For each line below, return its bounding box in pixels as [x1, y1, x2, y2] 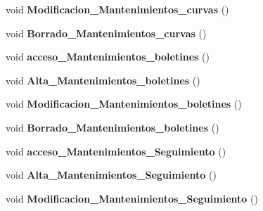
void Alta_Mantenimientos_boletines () [6, 72, 200, 87]
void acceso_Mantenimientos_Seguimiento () [6, 143, 226, 158]
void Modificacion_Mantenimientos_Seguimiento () [6, 191, 258, 205]
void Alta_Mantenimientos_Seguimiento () [6, 167, 217, 182]
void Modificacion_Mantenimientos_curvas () [6, 2, 229, 16]
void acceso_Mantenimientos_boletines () [6, 49, 210, 64]
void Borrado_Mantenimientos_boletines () [6, 120, 219, 134]
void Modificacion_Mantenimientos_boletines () [6, 96, 242, 111]
